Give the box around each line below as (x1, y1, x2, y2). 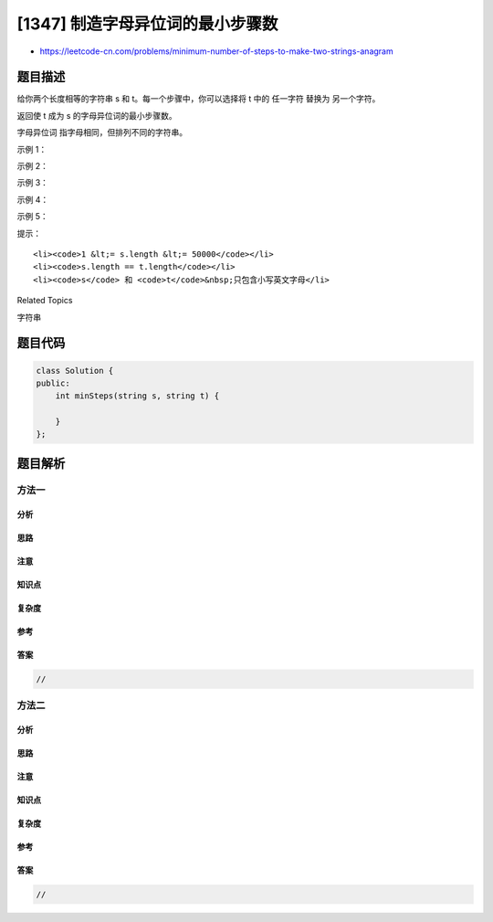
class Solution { (36, 366, 114, 376)
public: (36, 377, 70, 388)
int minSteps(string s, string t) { (55, 391, 219, 401)
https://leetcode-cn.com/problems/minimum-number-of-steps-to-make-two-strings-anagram (39, 46, 393, 57)
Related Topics (16, 295, 73, 306)
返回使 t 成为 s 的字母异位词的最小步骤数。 (16, 110, 177, 121)
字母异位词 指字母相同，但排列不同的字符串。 (16, 127, 187, 138)
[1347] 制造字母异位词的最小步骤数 (16, 14, 278, 34)
